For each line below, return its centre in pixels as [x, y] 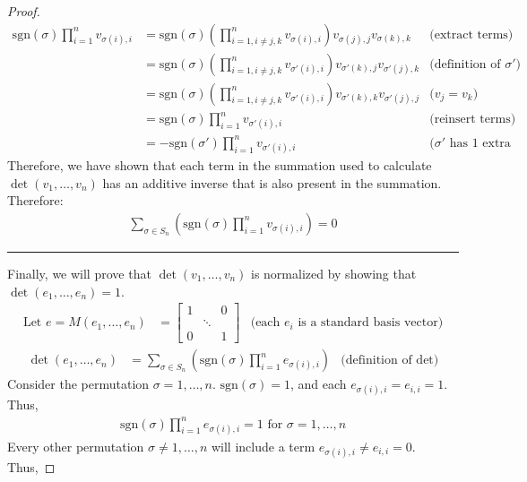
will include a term [263, 446]
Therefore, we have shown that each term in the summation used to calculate [220, 165]
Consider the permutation [78, 384]
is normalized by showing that [334, 273]
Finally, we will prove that [79, 273]
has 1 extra [480, 143]
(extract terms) [471, 34]
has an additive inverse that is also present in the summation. [272, 182]
